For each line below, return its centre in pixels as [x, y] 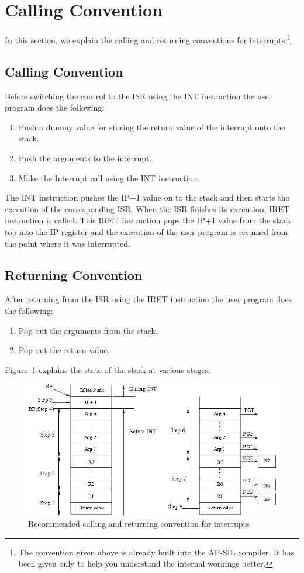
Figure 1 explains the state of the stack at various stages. [108, 369]
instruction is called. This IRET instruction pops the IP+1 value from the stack [148, 220]
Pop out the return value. [64, 350]
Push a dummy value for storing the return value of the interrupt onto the [152, 127]
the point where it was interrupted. [68, 243]
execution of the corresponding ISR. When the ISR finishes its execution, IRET [147, 208]
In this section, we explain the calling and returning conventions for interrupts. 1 [148, 39]
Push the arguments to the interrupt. [85, 158]
